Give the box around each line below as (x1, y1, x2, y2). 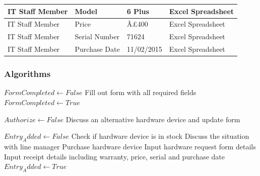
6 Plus (126, 6, 149, 16)
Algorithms (4, 67, 51, 80)
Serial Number (75, 31, 119, 42)
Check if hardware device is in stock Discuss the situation (71, 131, 249, 141)
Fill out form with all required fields (85, 87, 197, 98)
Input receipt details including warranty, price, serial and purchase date (4, 151, 225, 161)
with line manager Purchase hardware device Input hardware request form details (4, 141, 256, 151)
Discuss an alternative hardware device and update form (66, 114, 240, 124)
